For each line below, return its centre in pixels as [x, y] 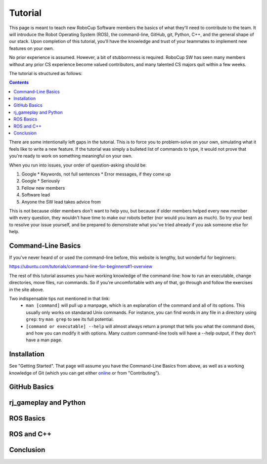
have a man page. [44, 340]
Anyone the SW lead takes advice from [61, 202]
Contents [19, 83]
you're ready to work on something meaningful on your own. [71, 156]
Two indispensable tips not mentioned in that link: [60, 298]
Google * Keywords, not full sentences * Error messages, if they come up [96, 174]
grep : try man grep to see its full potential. [70, 319]
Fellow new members [43, 188]
